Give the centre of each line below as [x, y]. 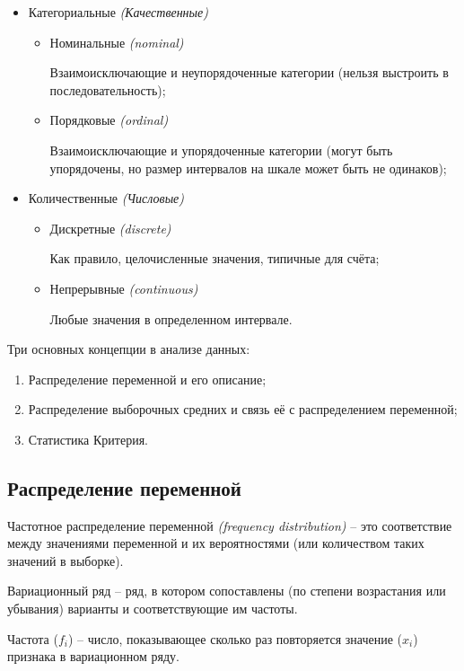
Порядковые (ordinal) [109, 120]
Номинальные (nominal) [117, 42]
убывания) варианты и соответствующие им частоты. [153, 609]
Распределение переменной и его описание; [147, 379]
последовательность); [108, 89]
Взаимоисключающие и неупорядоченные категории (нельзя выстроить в [249, 72]
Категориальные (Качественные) [118, 12]
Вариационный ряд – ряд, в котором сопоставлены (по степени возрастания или [227, 591]
